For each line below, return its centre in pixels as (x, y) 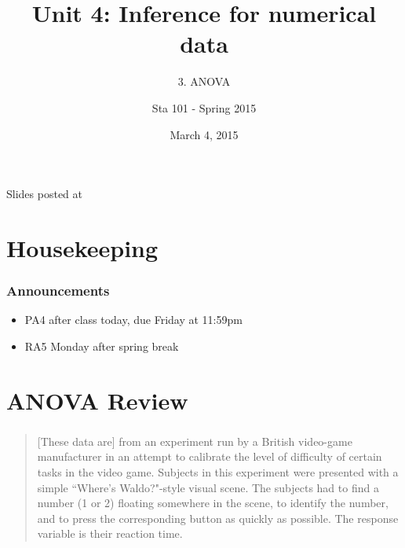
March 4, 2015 (204, 134)
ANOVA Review (97, 400)
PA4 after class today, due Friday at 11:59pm (133, 320)
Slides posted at (44, 194)
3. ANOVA (204, 81)
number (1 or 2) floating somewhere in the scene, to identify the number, (213, 503)
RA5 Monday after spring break (102, 346)
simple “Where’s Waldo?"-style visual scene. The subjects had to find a (208, 487)
